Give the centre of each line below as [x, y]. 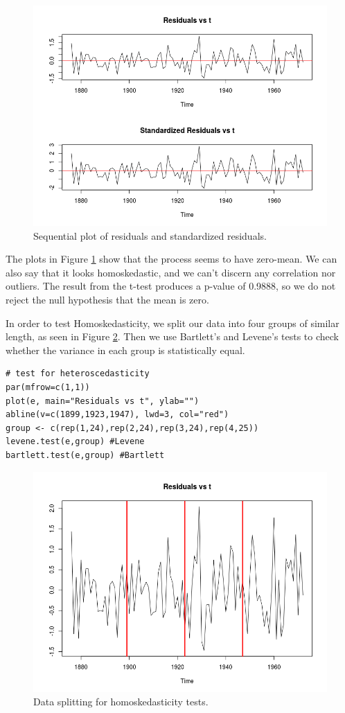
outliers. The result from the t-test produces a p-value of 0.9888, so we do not [171, 286]
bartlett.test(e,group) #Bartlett [85, 455]
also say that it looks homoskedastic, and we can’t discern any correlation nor [171, 272]
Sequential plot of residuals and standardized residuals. [150, 235]
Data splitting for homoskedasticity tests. [121, 702]
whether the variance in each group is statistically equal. [125, 350]
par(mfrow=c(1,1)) [48, 387]
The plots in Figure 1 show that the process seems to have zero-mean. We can [171, 259]
